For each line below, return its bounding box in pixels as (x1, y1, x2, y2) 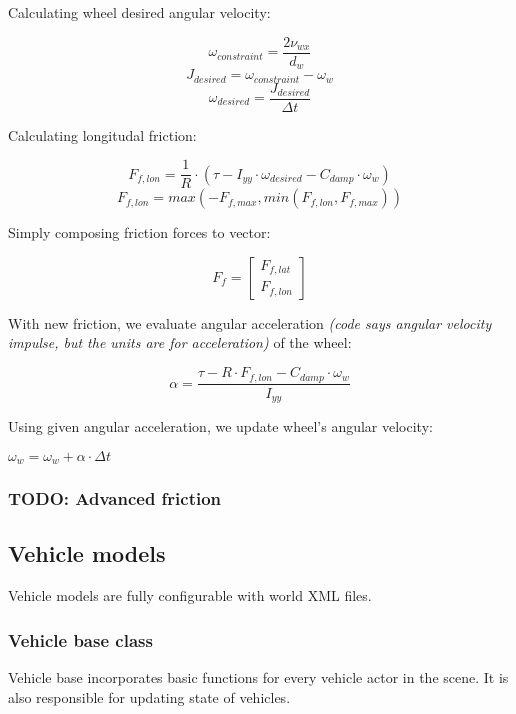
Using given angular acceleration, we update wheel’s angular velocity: (8, 416, 433, 436)
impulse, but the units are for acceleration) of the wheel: (8, 332, 352, 353)
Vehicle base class (8, 627, 153, 652)
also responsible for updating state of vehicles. (8, 686, 291, 707)
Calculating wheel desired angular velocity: (8, 2, 271, 22)
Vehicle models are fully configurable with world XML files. (8, 585, 372, 606)
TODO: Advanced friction (8, 485, 222, 510)
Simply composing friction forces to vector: (8, 222, 271, 243)
